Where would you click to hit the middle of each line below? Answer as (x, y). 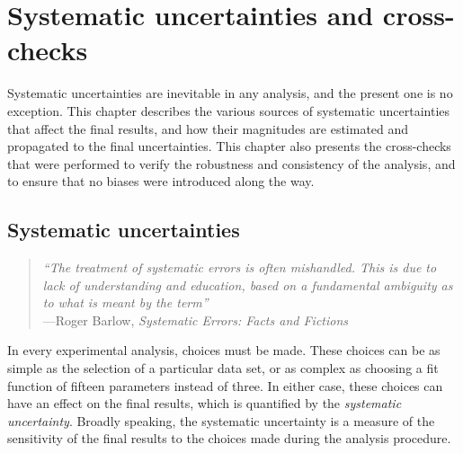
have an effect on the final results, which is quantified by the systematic (205, 403)
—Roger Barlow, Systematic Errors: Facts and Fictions (196, 320)
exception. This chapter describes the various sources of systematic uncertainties (228, 110)
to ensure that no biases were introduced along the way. (161, 181)
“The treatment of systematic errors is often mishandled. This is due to (240, 267)
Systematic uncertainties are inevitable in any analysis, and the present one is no (230, 93)
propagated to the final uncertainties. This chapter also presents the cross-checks (229, 146)
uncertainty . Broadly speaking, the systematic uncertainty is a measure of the (221, 420)
